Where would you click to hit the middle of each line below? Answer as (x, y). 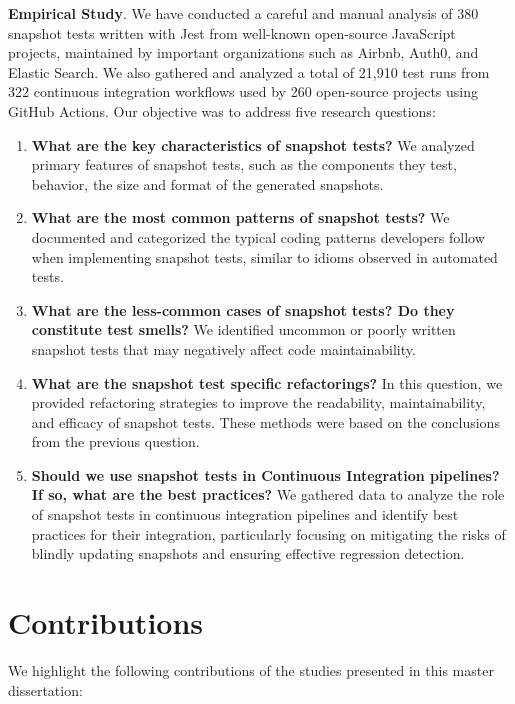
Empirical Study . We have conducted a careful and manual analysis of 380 (243, 13)
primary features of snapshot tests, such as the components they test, (244, 164)
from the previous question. (115, 441)
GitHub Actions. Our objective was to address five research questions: (222, 110)
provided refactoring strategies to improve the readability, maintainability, (258, 402)
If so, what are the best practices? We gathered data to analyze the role (268, 494)
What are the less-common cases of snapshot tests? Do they (243, 309)
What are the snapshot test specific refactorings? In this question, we (267, 382)
